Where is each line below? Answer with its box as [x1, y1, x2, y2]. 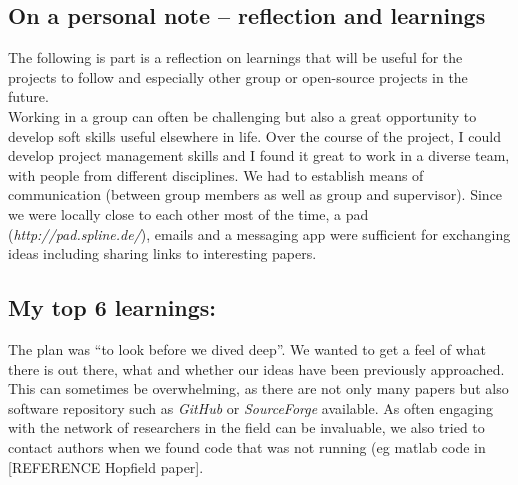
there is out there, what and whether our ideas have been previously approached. [8, 358, 505, 379]
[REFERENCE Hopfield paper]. [8, 456, 204, 477]
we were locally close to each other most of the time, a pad [8, 203, 369, 224]
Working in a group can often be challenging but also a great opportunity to [8, 105, 477, 126]
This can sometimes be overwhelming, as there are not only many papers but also [8, 378, 509, 399]
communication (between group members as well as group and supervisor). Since [8, 184, 503, 205]
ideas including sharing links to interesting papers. [8, 243, 317, 264]
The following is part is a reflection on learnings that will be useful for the [8, 47, 463, 68]
